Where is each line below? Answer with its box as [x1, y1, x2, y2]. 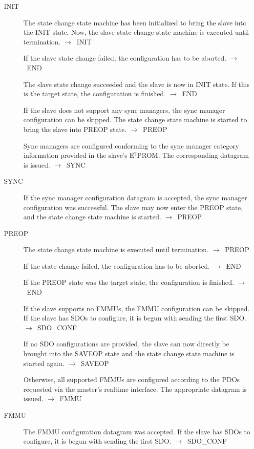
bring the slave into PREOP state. [23, 124, 127, 134]
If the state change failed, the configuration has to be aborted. [23, 260, 210, 271]
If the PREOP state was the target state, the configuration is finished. [23, 277, 234, 287]
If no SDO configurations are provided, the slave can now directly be [23, 339, 229, 349]
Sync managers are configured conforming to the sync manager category [23, 140, 239, 150]
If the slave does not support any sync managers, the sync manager [23, 105, 225, 115]
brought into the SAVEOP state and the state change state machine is [23, 348, 234, 359]
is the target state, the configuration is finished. [23, 88, 166, 99]
